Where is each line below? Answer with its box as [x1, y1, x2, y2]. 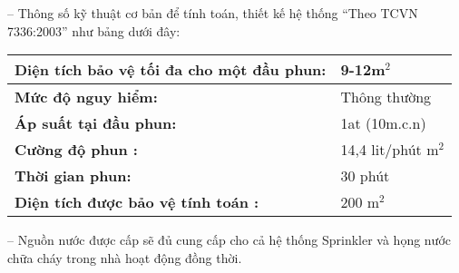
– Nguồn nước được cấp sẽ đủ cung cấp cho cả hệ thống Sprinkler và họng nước [7, 230, 452, 249]
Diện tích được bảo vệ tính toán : [15, 191, 259, 213]
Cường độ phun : [15, 139, 138, 161]
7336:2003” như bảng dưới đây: [7, 21, 181, 40]
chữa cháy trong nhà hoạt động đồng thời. [7, 248, 242, 267]
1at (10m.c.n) [340, 112, 426, 134]
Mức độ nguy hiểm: [15, 86, 158, 108]
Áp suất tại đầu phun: [15, 112, 177, 134]
